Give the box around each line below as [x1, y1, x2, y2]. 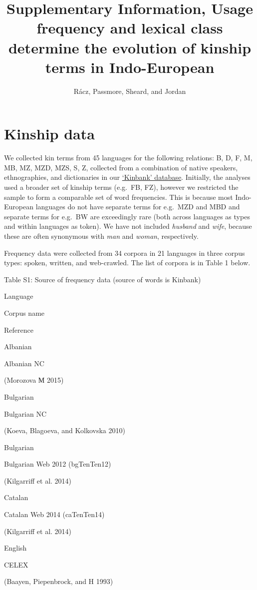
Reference [4, 324, 33, 335]
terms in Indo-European [45, 56, 215, 77]
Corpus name [4, 307, 45, 318]
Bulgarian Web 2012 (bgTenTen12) [4, 459, 111, 469]
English [4, 543, 27, 553]
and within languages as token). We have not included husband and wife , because [4, 221, 252, 231]
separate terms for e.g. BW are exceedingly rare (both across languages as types [4, 211, 250, 221]
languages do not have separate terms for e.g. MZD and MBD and [35, 201, 240, 212]
